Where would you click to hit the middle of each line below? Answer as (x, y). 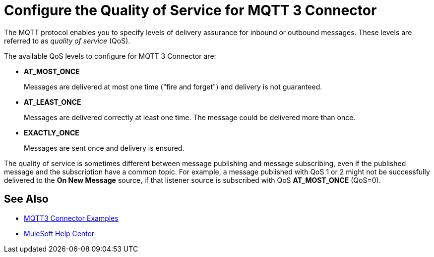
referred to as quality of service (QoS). (67, 41)
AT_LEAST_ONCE (53, 102)
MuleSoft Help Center (59, 233)
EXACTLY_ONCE (52, 132)
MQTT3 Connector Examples (71, 218)
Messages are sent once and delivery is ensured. (104, 148)
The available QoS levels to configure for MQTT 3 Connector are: (110, 56)
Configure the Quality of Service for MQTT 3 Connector (190, 10)
